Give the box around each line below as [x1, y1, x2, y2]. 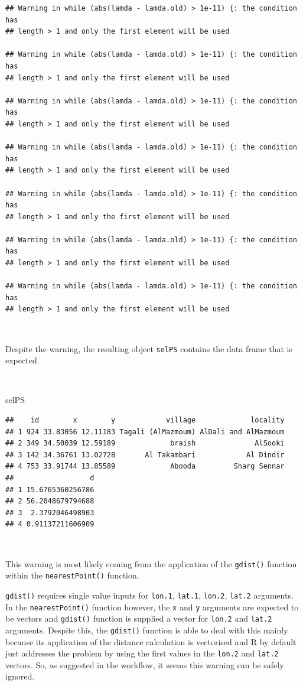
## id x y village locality [5, 416, 285, 425]
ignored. [5, 670, 35, 682]
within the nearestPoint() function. [5, 569, 139, 581]
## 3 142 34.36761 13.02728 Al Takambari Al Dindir [5, 450, 285, 459]
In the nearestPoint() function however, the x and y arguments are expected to [5, 600, 299, 613]
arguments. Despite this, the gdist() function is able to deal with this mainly [5, 623, 288, 636]
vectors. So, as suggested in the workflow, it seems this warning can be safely [5, 658, 284, 671]
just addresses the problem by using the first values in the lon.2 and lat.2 [5, 647, 279, 659]
